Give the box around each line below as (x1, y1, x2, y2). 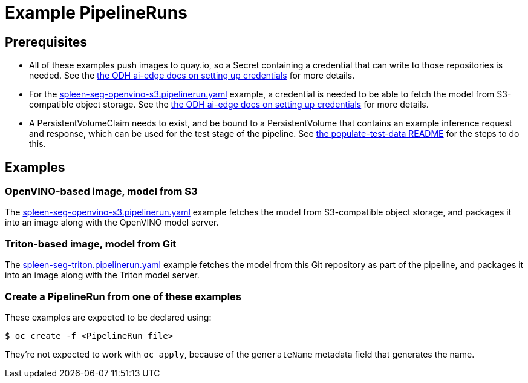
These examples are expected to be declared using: (5, 312, 212, 322)
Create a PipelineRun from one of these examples (5, 290, 242, 303)
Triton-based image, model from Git (5, 237, 177, 250)
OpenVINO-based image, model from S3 (5, 185, 198, 198)
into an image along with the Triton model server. (5, 270, 200, 281)
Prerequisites (5, 34, 87, 50)
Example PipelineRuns (5, 2, 187, 23)
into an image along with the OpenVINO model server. (5, 217, 219, 228)
